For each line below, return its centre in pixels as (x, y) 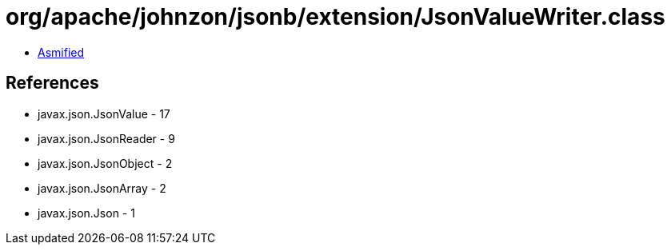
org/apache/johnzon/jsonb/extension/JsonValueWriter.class (335, 17)
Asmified (61, 52)
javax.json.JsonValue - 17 (104, 114)
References (52, 83)
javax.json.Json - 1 (86, 213)
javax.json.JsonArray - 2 (102, 188)
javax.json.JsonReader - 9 (106, 138)
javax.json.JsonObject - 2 (105, 163)
